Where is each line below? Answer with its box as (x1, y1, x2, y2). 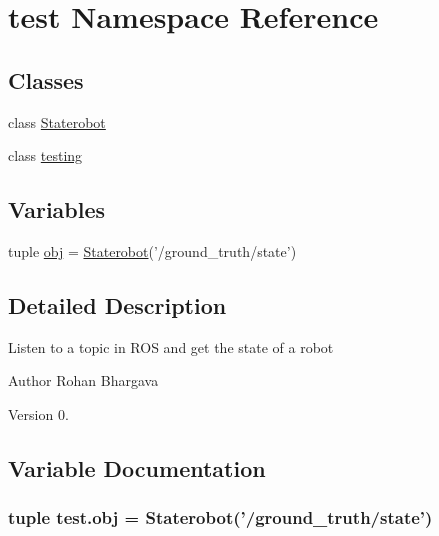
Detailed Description (8, 289, 227, 320)
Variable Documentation (8, 452, 266, 483)
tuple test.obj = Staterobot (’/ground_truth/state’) (8, 505, 433, 530)
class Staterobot (8, 111, 106, 132)
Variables (8, 194, 106, 225)
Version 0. (8, 403, 69, 424)
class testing (8, 145, 83, 166)
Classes (8, 64, 84, 95)
